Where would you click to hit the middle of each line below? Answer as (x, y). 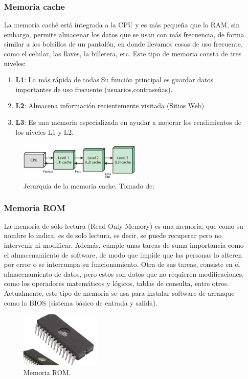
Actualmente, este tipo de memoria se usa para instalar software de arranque (119, 293)
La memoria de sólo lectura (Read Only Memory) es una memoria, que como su (124, 225)
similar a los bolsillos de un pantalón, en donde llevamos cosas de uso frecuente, (123, 44)
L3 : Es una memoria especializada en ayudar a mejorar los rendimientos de (128, 122)
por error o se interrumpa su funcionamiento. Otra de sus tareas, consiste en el (122, 264)
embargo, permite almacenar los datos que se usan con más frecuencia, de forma (124, 34)
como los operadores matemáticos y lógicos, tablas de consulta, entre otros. (116, 283)
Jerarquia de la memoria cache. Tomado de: (89, 186)
